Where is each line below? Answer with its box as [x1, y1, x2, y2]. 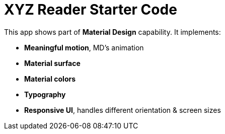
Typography [24, 90, 66, 99]
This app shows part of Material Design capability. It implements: [4, 27, 221, 36]
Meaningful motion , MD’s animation [24, 43, 144, 52]
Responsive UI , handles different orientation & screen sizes [24, 105, 221, 114]
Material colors [24, 74, 76, 83]
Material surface [24, 58, 81, 68]
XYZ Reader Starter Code [4, 1, 177, 18]
